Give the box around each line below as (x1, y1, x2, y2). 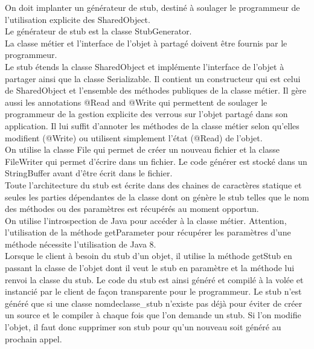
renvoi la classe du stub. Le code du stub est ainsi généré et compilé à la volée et (5, 273, 304, 286)
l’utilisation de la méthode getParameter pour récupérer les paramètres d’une (5, 226, 291, 239)
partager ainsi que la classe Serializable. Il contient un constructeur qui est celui (5, 72, 301, 85)
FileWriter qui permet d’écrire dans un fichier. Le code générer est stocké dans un (5, 155, 307, 167)
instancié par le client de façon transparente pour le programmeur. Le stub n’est (5, 285, 302, 298)
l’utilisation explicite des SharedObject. (5, 13, 150, 25)
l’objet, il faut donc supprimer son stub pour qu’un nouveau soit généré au (5, 321, 281, 333)
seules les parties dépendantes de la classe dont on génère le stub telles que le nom (5, 190, 309, 203)
